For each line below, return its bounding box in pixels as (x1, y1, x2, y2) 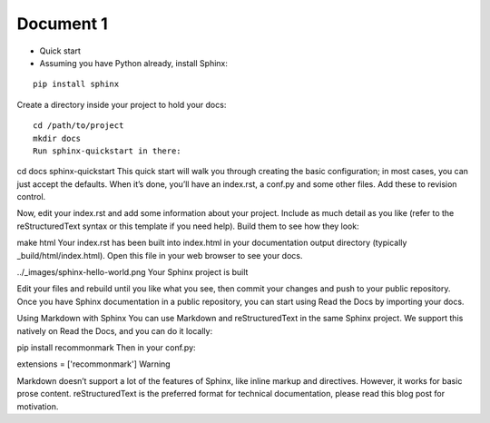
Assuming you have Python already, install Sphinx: (39, 57, 229, 68)
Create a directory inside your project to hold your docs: (16, 99, 227, 110)
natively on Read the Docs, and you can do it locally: (16, 325, 213, 336)
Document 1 (16, 14, 108, 34)
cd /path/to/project (33, 121, 124, 131)
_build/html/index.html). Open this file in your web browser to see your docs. (16, 250, 303, 261)
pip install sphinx (33, 79, 120, 90)
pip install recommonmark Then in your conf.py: (16, 341, 196, 353)
